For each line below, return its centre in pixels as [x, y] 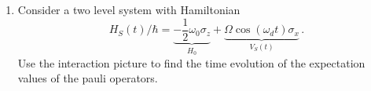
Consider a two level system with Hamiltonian [129, 9]
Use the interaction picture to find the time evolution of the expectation [191, 62]
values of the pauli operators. [88, 78]
